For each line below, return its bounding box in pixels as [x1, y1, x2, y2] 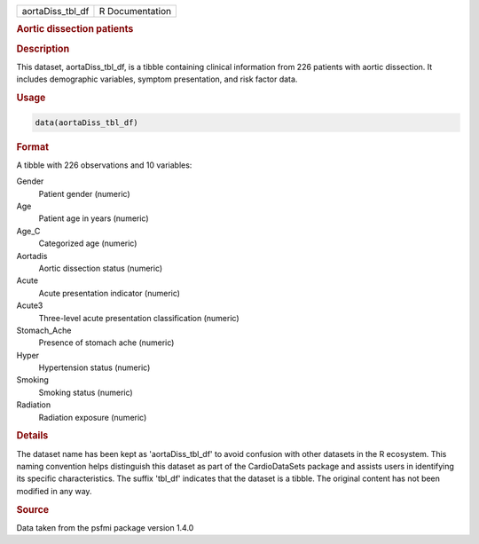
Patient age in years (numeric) [38, 213, 150, 224]
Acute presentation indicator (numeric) [38, 288, 181, 298]
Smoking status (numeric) [38, 387, 133, 398]
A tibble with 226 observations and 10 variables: [16, 160, 192, 170]
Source [16, 503, 50, 516]
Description [16, 43, 70, 55]
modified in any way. [16, 485, 92, 496]
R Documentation [98, 5, 172, 17]
